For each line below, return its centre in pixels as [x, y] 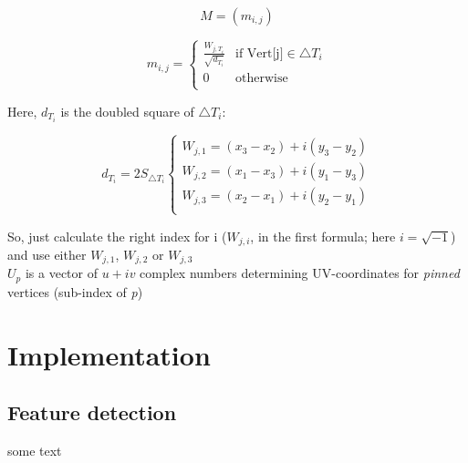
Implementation [109, 354]
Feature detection [92, 412]
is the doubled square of [127, 111]
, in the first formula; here [323, 236]
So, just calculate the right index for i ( [117, 236]
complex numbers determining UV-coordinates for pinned [300, 273]
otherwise [262, 78]
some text [35, 451]
